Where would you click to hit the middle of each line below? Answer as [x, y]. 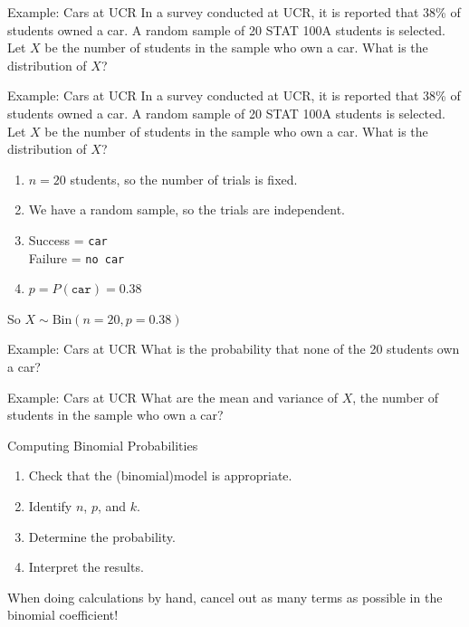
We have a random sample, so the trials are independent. [187, 209]
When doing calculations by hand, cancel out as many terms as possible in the [225, 597]
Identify [50, 506]
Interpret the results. [86, 567]
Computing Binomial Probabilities [103, 445]
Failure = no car [77, 257]
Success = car [68, 239]
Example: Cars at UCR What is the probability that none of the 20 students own [234, 349]
